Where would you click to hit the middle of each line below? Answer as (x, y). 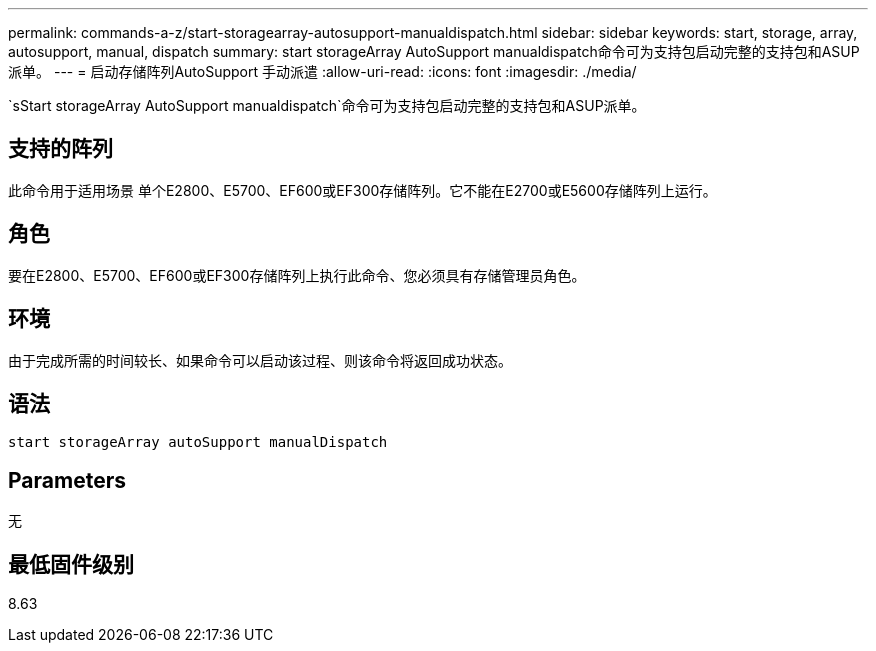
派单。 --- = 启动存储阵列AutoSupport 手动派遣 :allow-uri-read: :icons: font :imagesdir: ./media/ (322, 71)
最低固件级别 (71, 564)
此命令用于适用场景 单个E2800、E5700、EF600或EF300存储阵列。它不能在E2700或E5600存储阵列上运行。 (362, 190)
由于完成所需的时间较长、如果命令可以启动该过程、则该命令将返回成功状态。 (260, 360)
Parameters (67, 480)
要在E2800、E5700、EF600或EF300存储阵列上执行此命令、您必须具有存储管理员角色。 (297, 275)
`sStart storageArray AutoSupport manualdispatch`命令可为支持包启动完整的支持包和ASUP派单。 (327, 105)
